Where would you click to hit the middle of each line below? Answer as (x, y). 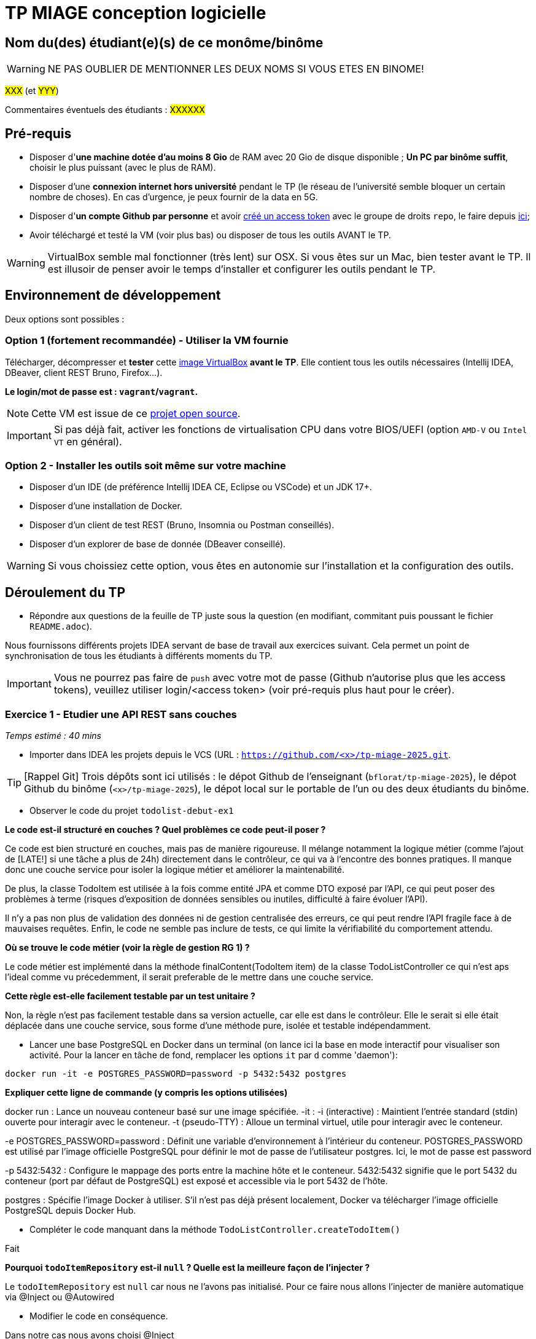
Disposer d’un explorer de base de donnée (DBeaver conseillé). (158, 544)
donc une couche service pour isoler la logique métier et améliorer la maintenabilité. (175, 869)
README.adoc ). (61, 627)
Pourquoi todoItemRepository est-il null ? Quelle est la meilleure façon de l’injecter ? (188, 1267)
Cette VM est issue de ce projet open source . (136, 413)
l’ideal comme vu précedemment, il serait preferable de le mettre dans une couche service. (189, 977)
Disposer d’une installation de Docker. (106, 506)
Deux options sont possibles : (65, 319)
